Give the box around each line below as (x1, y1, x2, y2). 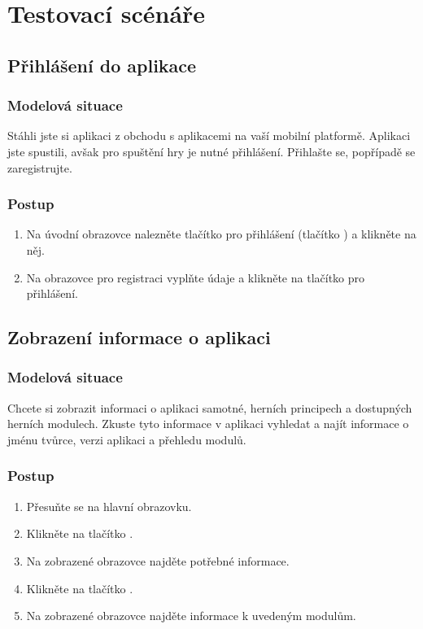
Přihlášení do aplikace (7, 52, 197, 77)
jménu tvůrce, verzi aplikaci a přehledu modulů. (7, 430, 246, 448)
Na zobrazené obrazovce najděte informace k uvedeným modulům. (26, 607, 356, 624)
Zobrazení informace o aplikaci (7, 325, 271, 350)
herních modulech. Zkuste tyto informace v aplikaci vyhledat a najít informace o (7, 415, 409, 432)
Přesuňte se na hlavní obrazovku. (26, 497, 192, 514)
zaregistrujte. (7, 159, 72, 176)
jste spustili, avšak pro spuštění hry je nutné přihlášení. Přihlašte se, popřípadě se (7, 142, 416, 159)
